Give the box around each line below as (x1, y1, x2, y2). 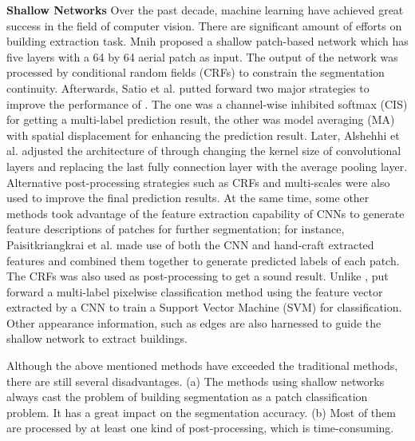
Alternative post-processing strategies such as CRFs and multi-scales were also (6, 173, 390, 190)
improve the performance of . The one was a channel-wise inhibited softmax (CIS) (6, 95, 408, 112)
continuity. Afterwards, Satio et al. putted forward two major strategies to (6, 79, 370, 96)
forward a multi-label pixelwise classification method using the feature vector (6, 283, 383, 300)
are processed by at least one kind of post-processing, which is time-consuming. (6, 419, 394, 436)
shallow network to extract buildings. (6, 330, 188, 347)
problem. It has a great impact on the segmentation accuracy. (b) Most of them (6, 403, 396, 420)
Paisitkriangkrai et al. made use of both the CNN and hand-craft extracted (6, 236, 374, 252)
